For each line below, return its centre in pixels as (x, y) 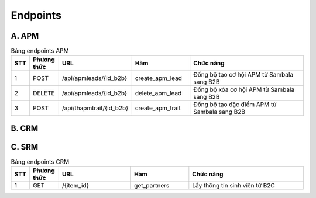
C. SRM (24, 147)
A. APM (25, 36)
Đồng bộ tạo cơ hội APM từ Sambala (243, 75)
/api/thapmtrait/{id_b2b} (95, 108)
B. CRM (25, 128)
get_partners (152, 186)
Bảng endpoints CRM (40, 162)
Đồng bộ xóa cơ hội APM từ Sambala (244, 89)
